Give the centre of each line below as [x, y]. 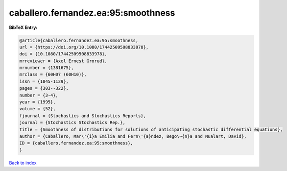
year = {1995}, [37, 102]
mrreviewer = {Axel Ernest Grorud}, [63, 61]
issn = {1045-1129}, [44, 81]
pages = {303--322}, [44, 88]
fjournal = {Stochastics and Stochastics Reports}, [83, 116]
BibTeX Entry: [23, 27]
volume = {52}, [37, 109]
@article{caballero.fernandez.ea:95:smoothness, [79, 40]
